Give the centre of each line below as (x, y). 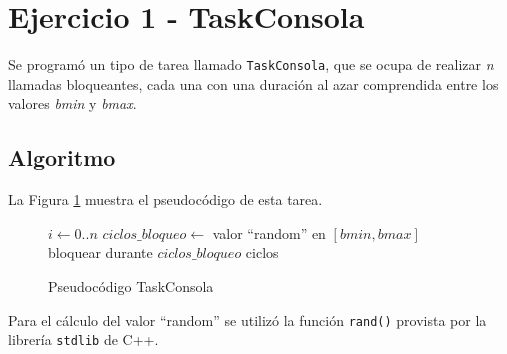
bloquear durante (100, 252)
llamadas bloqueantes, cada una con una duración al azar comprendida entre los (253, 83)
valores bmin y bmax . (72, 103)
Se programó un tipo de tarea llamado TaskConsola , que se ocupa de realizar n (251, 64)
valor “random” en (269, 232)
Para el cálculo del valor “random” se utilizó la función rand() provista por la (247, 319)
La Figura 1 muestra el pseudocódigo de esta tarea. (165, 199)
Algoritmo (62, 157)
